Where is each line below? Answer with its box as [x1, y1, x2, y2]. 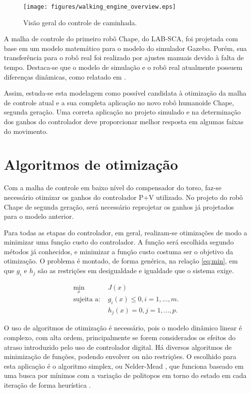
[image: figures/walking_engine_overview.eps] [23, 3, 176, 10]
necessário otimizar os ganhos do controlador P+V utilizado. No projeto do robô [4, 192, 243, 202]
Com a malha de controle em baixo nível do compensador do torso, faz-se [4, 182, 222, 193]
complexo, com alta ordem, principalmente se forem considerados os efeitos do [4, 332, 236, 343]
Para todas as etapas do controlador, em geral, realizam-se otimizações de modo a [4, 227, 247, 237]
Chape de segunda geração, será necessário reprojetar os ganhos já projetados [4, 201, 234, 212]
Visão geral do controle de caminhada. [23, 17, 137, 27]
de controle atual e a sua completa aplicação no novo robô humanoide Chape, [4, 97, 234, 107]
